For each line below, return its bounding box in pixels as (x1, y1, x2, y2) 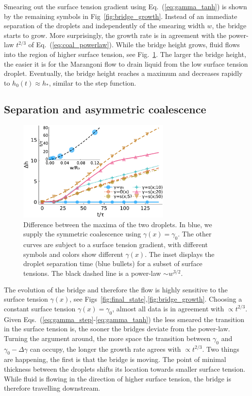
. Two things (202, 343, 239, 354)
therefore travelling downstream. (4, 383, 101, 393)
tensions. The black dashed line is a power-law (23, 268, 161, 278)
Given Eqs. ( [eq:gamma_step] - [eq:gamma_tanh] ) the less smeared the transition (4, 314, 245, 324)
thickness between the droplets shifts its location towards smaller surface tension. (4, 364, 246, 374)
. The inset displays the (145, 249, 215, 259)
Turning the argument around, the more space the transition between (4, 333, 211, 343)
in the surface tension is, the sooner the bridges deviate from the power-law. (4, 324, 230, 334)
